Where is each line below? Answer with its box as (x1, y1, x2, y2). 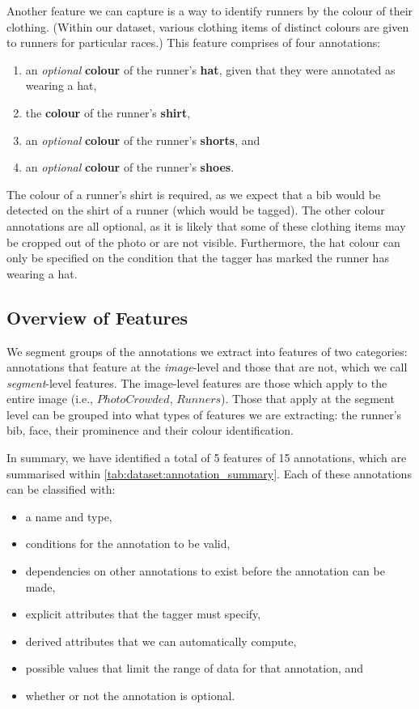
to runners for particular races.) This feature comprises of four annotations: (6, 34, 381, 51)
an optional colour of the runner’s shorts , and (25, 131, 260, 148)
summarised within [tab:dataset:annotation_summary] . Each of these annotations (6, 465, 412, 482)
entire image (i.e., (6, 390, 93, 407)
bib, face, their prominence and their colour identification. (6, 422, 294, 439)
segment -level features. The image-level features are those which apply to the (6, 374, 387, 391)
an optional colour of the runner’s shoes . (25, 159, 235, 176)
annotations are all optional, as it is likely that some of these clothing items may (6, 217, 406, 234)
